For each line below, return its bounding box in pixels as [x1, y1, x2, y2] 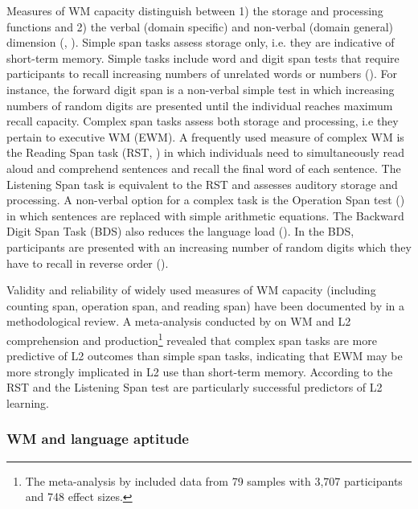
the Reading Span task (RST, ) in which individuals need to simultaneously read [6, 144, 405, 161]
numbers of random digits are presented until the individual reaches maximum [6, 96, 393, 113]
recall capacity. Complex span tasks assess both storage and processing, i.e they [6, 113, 399, 129]
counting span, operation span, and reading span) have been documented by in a [6, 297, 405, 314]
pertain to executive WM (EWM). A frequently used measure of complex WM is [6, 128, 404, 145]
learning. [6, 394, 49, 411]
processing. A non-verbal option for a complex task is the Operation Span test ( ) [6, 191, 405, 208]
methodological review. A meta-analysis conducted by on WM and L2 [6, 313, 351, 330]
